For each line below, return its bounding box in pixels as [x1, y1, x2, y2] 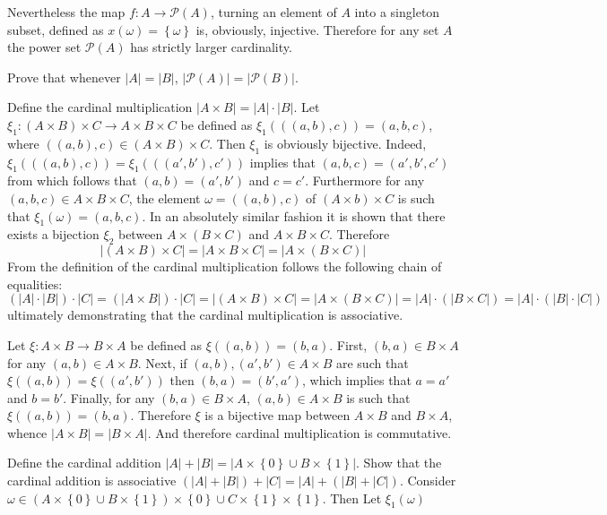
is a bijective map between [204, 406, 351, 425]
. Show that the [356, 453, 442, 472]
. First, [329, 335, 368, 354]
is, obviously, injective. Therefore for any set [195, 20, 439, 39]
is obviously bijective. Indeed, [264, 133, 427, 152]
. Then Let [322, 488, 382, 507]
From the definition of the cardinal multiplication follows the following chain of [7, 257, 442, 276]
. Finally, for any [63, 388, 155, 407]
